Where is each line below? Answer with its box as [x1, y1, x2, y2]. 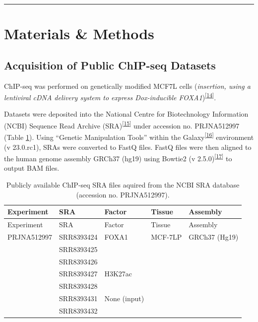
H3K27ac [104, 268, 132, 279]
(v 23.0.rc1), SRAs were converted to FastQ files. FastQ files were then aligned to [4, 141, 252, 152]
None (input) [104, 293, 144, 304]
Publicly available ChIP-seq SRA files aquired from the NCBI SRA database [6, 179, 240, 190]
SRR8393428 [59, 281, 98, 291]
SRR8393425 [59, 244, 98, 254]
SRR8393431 [59, 293, 98, 304]
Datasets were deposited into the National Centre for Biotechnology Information [4, 109, 249, 119]
